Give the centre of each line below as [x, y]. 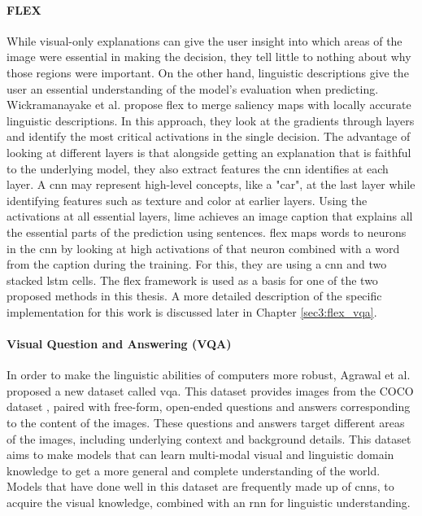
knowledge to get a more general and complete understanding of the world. [194, 470]
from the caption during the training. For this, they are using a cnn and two [197, 264]
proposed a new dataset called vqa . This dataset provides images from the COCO [210, 390]
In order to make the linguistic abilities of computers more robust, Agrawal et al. [209, 375]
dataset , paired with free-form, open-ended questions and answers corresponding [209, 407]
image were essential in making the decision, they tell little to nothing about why [209, 57]
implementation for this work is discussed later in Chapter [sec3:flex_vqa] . [192, 311]
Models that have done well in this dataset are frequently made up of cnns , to [200, 486]
